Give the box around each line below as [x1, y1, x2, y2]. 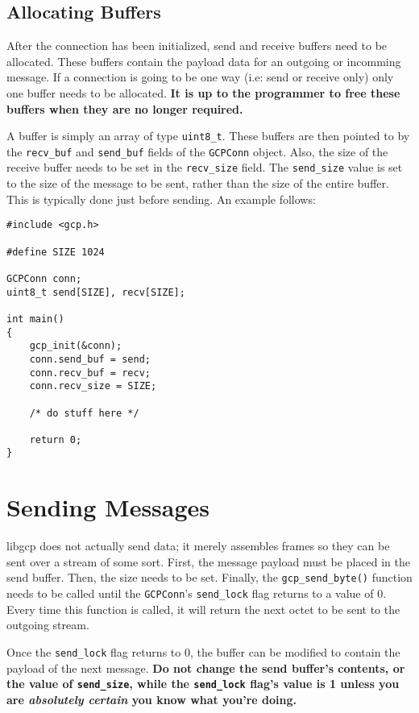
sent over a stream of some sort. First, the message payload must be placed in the [6, 553, 410, 570]
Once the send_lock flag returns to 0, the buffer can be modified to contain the [6, 643, 400, 660]
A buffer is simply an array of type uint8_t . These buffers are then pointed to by [6, 127, 410, 144]
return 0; [29, 433, 82, 446]
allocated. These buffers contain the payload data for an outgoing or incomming [6, 52, 401, 69]
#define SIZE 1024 [6, 246, 105, 258]
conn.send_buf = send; [29, 353, 151, 365]
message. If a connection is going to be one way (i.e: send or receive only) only [6, 68, 394, 85]
